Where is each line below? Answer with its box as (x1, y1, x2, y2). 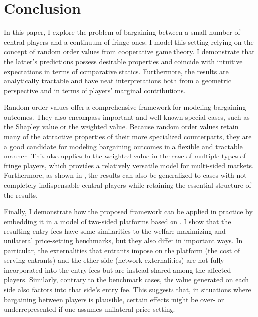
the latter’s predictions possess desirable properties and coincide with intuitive (4, 56, 243, 66)
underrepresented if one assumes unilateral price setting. (4, 304, 175, 314)
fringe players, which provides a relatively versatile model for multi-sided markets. (4, 160, 254, 170)
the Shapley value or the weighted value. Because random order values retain (4, 121, 239, 132)
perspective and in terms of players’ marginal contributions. (4, 85, 186, 95)
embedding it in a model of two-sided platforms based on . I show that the (4, 216, 231, 226)
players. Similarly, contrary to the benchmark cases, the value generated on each (4, 274, 249, 285)
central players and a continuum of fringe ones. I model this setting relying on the (4, 36, 254, 47)
